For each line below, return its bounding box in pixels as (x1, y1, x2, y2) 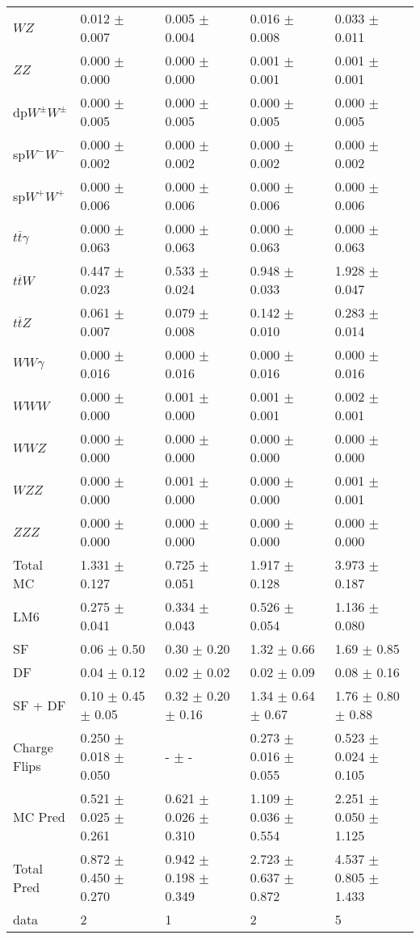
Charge (13, 737, 53, 756)
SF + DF (13, 695, 66, 714)
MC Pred (13, 807, 65, 826)
